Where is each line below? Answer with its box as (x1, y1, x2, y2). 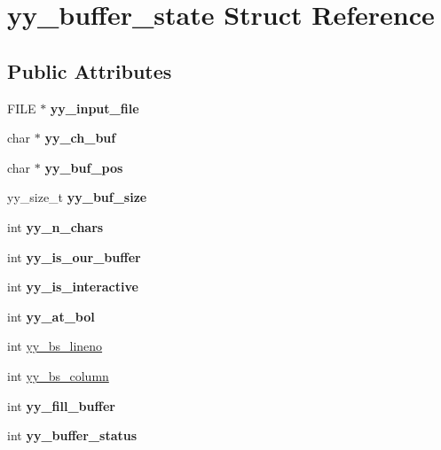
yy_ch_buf (44, 128, 116, 147)
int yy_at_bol (7, 306, 95, 325)
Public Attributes (7, 57, 172, 84)
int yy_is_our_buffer (7, 247, 141, 266)
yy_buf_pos (44, 158, 123, 176)
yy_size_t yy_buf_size (7, 188, 147, 206)
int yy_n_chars (7, 217, 104, 236)
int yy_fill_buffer (7, 396, 115, 415)
